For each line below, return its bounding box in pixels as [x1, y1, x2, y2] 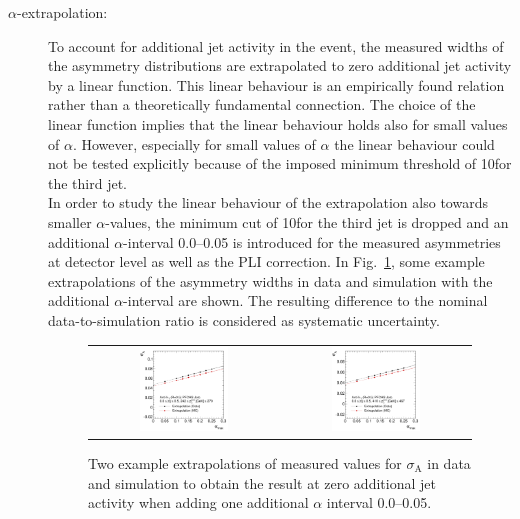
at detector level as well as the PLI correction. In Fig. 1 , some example [48, 251, 485, 272]
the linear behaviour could [334, 133, 495, 154]
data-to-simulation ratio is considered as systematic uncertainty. [48, 309, 440, 330]
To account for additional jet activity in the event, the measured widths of [48, 35, 504, 56]
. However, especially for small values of [72, 133, 316, 154]
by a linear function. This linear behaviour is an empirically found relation [48, 74, 505, 95]
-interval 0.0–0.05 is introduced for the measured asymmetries [123, 231, 501, 252]
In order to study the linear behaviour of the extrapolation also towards [48, 192, 488, 213]
